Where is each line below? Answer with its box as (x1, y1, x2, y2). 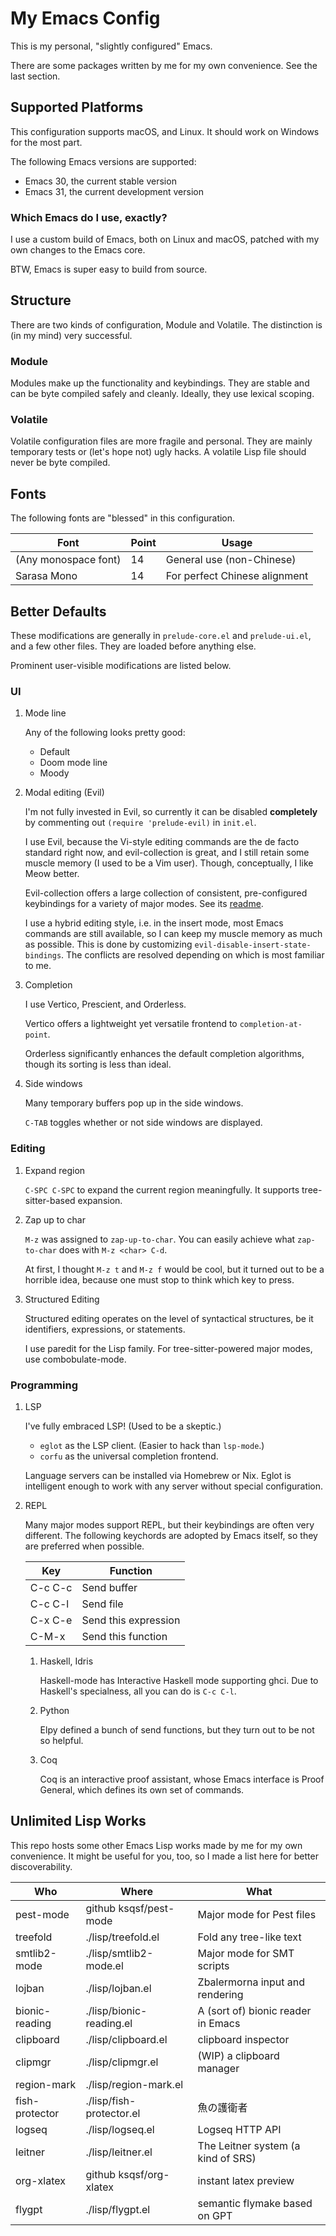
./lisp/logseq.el (85, 2122, 155, 2136)
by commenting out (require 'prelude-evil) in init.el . (24, 817, 257, 829)
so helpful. (39, 1734, 84, 1746)
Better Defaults (10, 603, 107, 620)
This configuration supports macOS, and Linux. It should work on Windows (10, 125, 320, 137)
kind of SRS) (197, 2151, 257, 2165)
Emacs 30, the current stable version (24, 175, 177, 187)
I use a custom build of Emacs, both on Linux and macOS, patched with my (10, 233, 320, 246)
